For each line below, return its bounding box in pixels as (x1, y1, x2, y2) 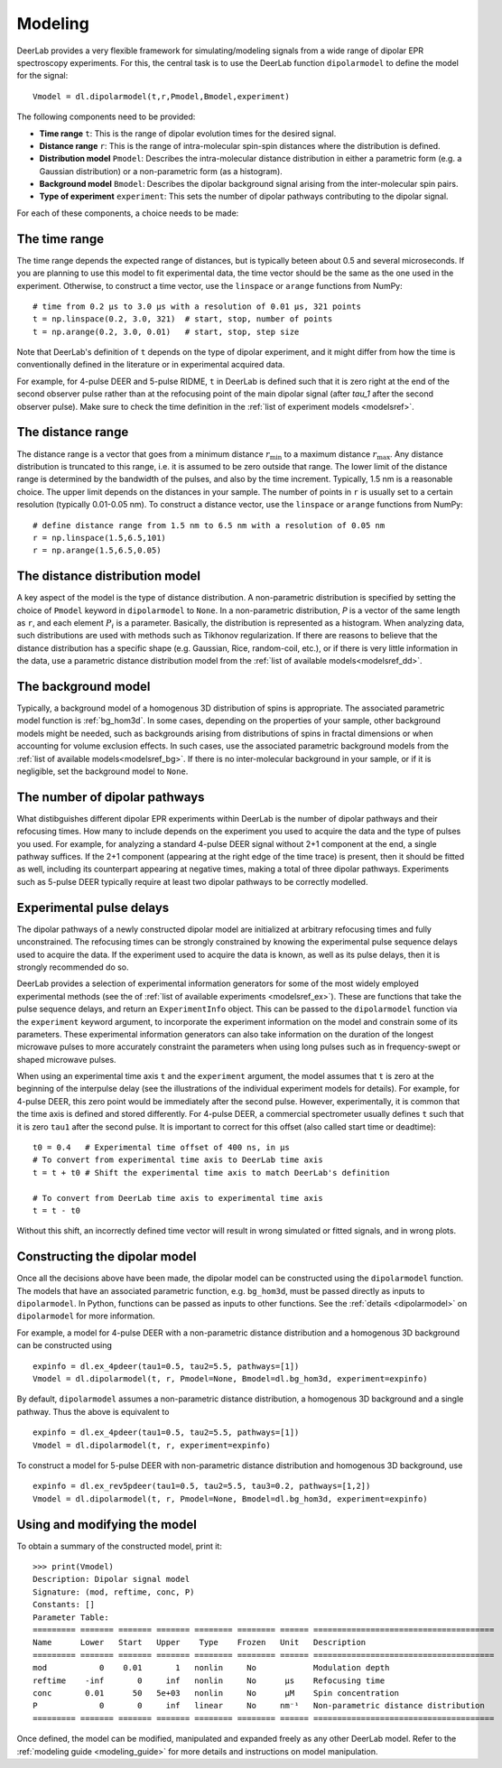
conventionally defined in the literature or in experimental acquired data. (16, 359, 285, 370)
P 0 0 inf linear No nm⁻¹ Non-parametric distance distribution (33, 1700, 485, 1711)
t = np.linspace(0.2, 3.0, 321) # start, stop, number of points (33, 314, 333, 324)
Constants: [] (33, 1599, 95, 1610)
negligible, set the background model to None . (16, 766, 189, 777)
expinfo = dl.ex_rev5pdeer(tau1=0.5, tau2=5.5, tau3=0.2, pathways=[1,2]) (33, 1481, 371, 1492)
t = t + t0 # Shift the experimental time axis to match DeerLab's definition (33, 1168, 390, 1177)
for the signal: (16, 70, 69, 81)
